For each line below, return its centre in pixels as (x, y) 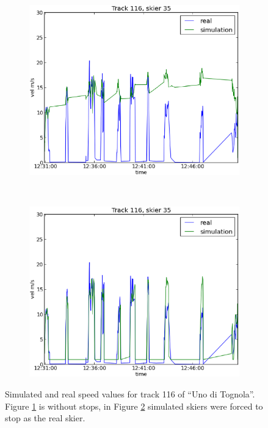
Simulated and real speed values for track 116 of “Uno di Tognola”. (130, 393)
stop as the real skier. (45, 418)
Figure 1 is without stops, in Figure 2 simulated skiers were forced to (134, 406)
